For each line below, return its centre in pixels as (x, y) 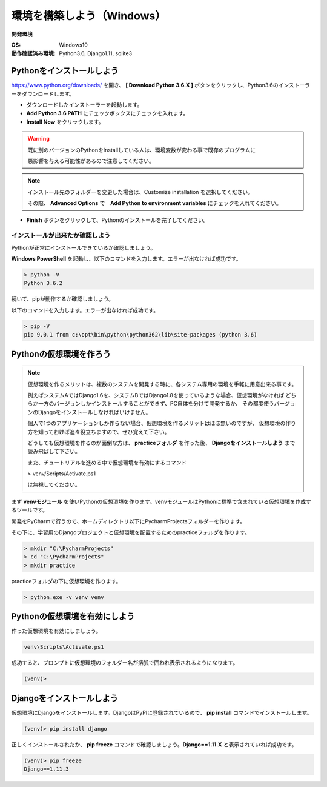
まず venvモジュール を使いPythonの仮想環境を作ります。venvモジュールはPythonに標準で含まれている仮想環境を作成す (161, 501)
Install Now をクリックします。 (65, 122)
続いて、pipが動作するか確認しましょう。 (63, 299)
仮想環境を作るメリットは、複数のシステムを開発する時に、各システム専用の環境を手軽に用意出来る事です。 (162, 384)
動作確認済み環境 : (33, 53)
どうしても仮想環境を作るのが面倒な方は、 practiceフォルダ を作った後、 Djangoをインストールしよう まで (161, 443)
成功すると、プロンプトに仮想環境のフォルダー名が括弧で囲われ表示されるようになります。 (125, 663)
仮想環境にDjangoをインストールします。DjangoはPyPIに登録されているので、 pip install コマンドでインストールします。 (162, 712)
